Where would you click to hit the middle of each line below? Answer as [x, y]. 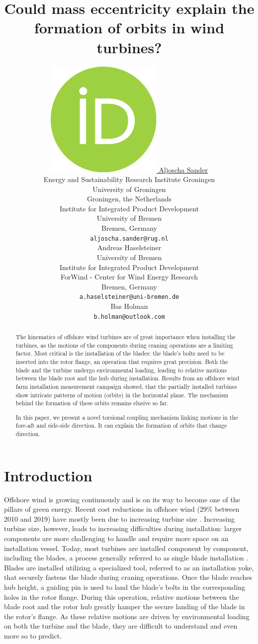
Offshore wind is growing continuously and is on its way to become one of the [122, 499]
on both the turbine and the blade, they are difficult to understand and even [121, 626]
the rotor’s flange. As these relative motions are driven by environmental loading [127, 616]
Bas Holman [129, 306]
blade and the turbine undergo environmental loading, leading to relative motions [121, 370]
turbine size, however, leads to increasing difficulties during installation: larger [123, 528]
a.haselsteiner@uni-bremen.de [129, 297]
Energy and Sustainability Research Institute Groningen [129, 179]
